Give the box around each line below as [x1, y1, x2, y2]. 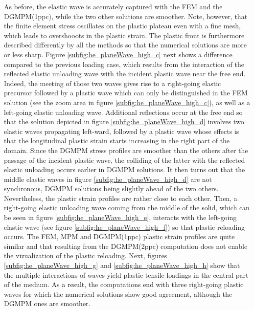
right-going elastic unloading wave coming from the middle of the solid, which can [4, 202, 250, 213]
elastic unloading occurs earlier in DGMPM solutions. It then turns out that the [4, 164, 245, 175]
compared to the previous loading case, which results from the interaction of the [4, 59, 244, 69]
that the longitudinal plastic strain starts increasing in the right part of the [4, 135, 230, 146]
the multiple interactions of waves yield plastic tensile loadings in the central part [4, 269, 249, 280]
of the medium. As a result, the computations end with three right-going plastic [4, 279, 244, 289]
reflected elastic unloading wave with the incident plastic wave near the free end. [4, 68, 246, 79]
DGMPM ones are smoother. [4, 298, 91, 309]
